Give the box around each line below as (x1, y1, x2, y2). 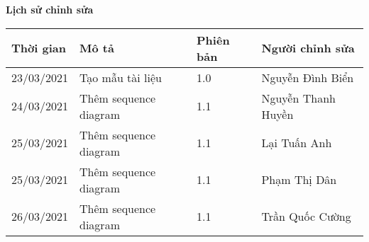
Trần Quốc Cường (261, 208, 351, 225)
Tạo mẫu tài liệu (79, 69, 163, 86)
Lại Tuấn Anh (261, 134, 332, 151)
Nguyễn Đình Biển (261, 69, 354, 86)
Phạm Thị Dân (261, 171, 337, 188)
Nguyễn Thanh (261, 89, 336, 106)
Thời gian (11, 40, 66, 57)
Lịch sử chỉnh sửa (6, 2, 94, 16)
